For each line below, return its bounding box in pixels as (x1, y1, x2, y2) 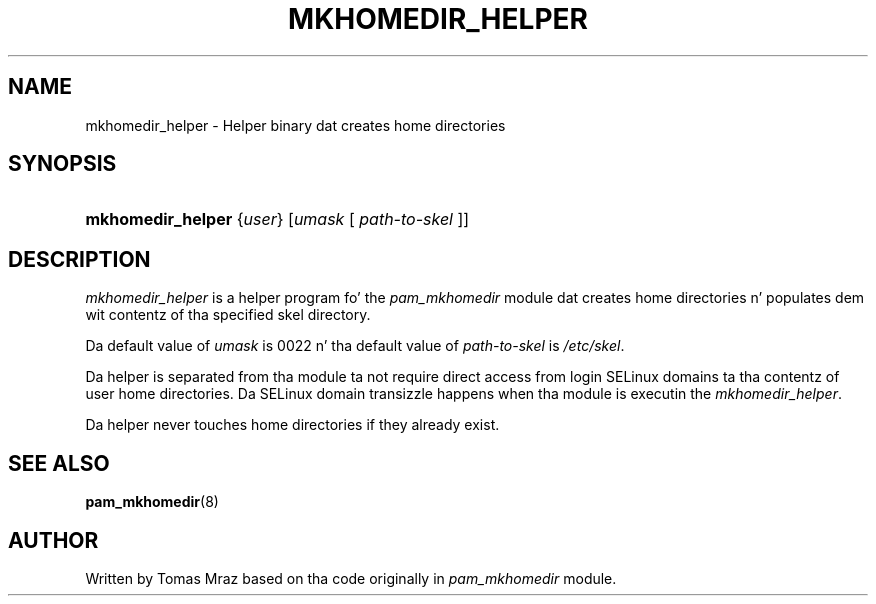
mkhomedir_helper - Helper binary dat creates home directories (85, 116, 506, 134)
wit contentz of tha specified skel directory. (85, 306, 371, 324)
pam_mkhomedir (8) (85, 493, 219, 511)
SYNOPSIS (8, 151, 117, 177)
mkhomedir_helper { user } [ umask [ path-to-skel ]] (85, 209, 470, 230)
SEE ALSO (8, 450, 110, 476)
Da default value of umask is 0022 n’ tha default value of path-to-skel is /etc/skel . (85, 337, 625, 355)
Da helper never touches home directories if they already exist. (85, 416, 500, 434)
